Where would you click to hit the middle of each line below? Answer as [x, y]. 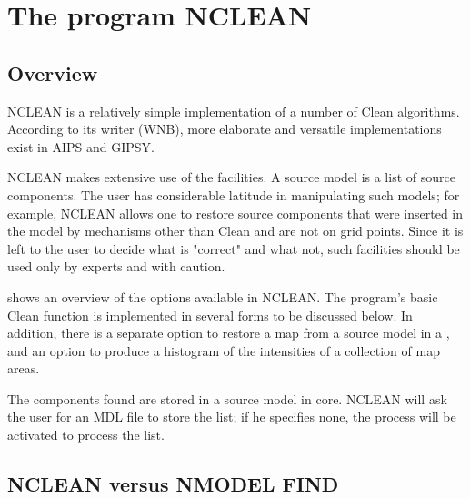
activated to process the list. [86, 435]
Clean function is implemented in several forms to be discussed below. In [210, 315]
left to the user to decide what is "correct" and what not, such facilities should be [234, 248]
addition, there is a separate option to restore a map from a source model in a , [229, 333]
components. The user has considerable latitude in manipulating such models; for [234, 194]
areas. [24, 368]
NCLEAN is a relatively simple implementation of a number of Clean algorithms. [234, 111]
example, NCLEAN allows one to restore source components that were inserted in [235, 213]
